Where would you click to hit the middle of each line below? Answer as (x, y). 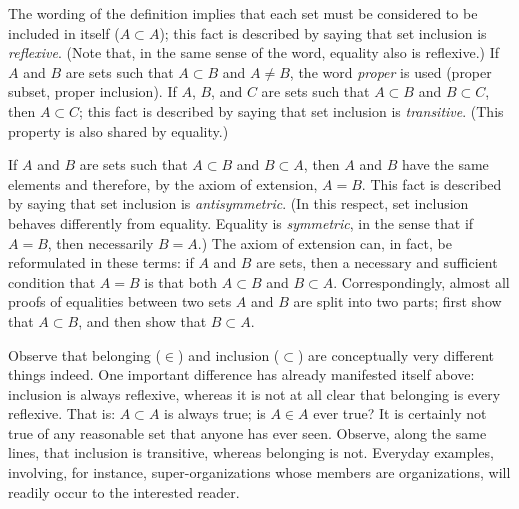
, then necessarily (100, 242)
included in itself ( (64, 32)
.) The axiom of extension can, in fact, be (324, 242)
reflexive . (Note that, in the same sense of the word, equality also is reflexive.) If (254, 52)
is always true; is (215, 413)
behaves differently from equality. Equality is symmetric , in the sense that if (241, 222)
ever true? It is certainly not (400, 413)
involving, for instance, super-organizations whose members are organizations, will (259, 472)
